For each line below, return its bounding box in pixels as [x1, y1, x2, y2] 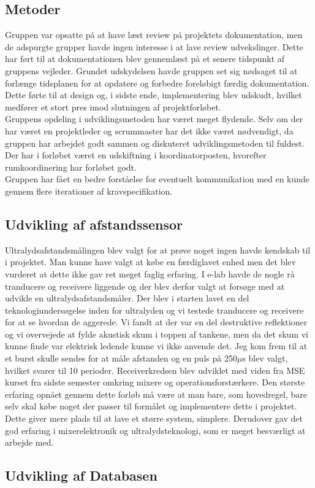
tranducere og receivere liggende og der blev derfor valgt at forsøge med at [5, 279, 285, 292]
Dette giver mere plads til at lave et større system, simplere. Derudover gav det [5, 412, 303, 425]
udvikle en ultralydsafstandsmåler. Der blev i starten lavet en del [5, 292, 249, 304]
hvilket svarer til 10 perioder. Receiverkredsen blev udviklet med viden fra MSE [5, 363, 305, 376]
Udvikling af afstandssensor [5, 214, 183, 233]
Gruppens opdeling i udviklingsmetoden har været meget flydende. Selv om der [5, 112, 303, 125]
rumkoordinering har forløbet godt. [5, 160, 137, 173]
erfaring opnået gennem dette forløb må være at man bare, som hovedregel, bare [5, 387, 308, 400]
